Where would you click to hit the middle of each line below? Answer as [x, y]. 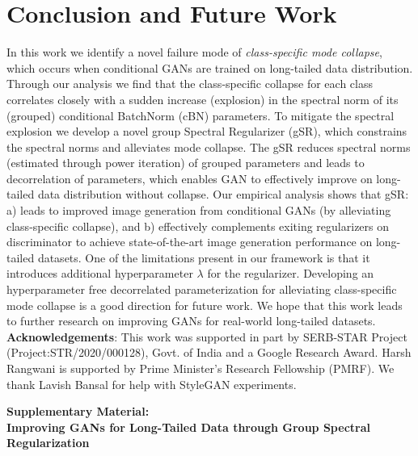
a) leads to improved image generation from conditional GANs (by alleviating [199, 210]
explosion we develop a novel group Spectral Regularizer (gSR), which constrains [207, 131]
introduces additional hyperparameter [100, 273]
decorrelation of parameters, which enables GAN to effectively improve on [190, 178]
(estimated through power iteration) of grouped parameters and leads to [186, 163]
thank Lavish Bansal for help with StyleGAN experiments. [152, 384]
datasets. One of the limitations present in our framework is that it [204, 257]
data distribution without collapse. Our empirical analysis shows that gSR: [223, 194]
